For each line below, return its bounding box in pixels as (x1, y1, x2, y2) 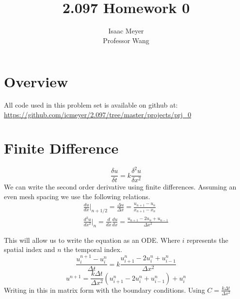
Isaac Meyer (108, 26, 144, 36)
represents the (187, 235, 228, 245)
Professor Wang (103, 35, 149, 45)
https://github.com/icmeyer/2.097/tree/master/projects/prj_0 (4, 109, 192, 119)
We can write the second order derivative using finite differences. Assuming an (4, 182, 237, 192)
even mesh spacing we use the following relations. (4, 191, 150, 201)
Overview (4, 72, 68, 92)
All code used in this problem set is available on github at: (4, 100, 178, 110)
